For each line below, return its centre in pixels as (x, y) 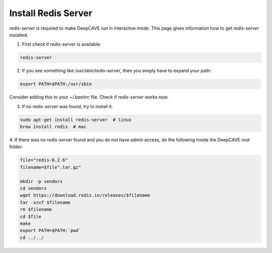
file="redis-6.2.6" (44, 160)
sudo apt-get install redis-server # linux (76, 120)
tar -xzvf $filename (45, 202)
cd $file (31, 217)
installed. (19, 35)
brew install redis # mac (53, 127)
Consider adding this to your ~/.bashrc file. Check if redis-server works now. (89, 97)
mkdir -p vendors (41, 181)
